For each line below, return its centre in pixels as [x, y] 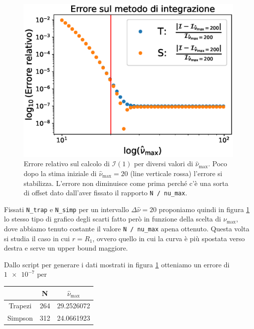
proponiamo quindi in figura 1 [204, 209]
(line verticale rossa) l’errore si [176, 173]
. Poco [218, 164]
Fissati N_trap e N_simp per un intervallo [66, 209]
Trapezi [20, 306]
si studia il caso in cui [37, 238]
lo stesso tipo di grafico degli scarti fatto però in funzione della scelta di [113, 219]
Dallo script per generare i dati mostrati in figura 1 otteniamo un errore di [117, 264]
